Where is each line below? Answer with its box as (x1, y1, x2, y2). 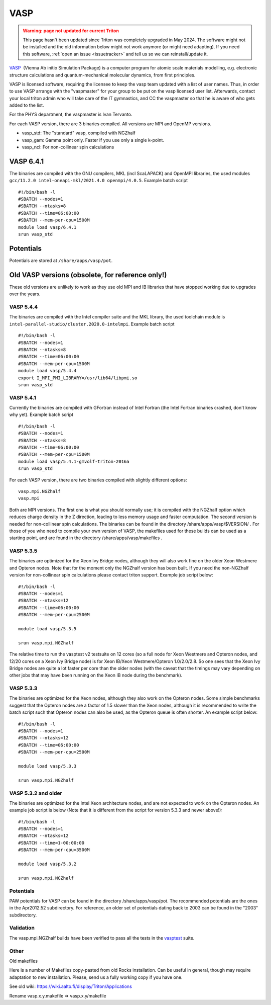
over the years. (9, 291, 41, 297)
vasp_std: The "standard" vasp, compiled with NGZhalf (22, 130, 135, 136)
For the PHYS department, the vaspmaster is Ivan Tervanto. (9, 111, 132, 118)
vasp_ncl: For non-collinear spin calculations (22, 144, 114, 150)
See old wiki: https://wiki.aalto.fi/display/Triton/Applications (9, 983, 132, 989)
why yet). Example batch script (9, 411, 74, 417)
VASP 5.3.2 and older (9, 790, 62, 797)
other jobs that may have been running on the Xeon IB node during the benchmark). (9, 672, 183, 679)
